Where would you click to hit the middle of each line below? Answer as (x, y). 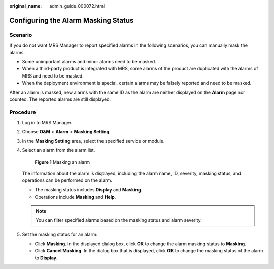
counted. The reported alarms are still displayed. (60, 99)
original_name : (26, 6)
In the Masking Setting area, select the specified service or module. (93, 141)
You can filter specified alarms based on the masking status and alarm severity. (119, 220)
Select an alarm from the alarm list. (59, 150)
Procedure (23, 112)
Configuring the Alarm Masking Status (72, 20)
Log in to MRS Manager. (47, 123)
